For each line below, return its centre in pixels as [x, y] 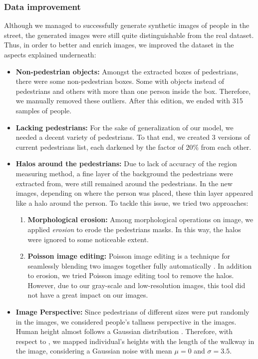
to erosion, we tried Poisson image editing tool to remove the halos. [131, 275]
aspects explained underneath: [50, 54]
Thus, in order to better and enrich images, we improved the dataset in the [119, 45]
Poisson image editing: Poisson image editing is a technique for [129, 256]
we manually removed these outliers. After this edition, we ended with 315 [129, 101]
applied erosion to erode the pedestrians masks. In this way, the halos [134, 229]
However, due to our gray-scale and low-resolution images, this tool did [136, 285]
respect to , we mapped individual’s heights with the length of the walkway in [135, 341]
